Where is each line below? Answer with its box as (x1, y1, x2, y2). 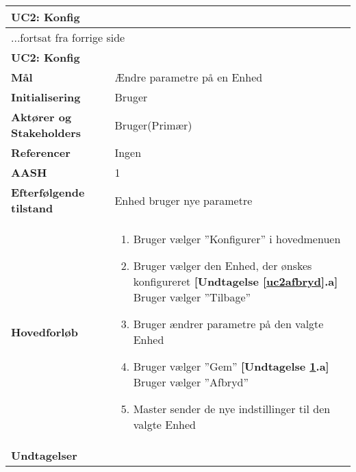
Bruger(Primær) (114, 116, 192, 133)
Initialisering (11, 89, 81, 105)
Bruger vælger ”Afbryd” (133, 374, 249, 390)
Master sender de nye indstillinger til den (133, 401, 331, 417)
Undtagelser (11, 447, 77, 463)
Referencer (11, 145, 71, 160)
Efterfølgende (11, 184, 85, 200)
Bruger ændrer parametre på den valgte (133, 316, 324, 332)
